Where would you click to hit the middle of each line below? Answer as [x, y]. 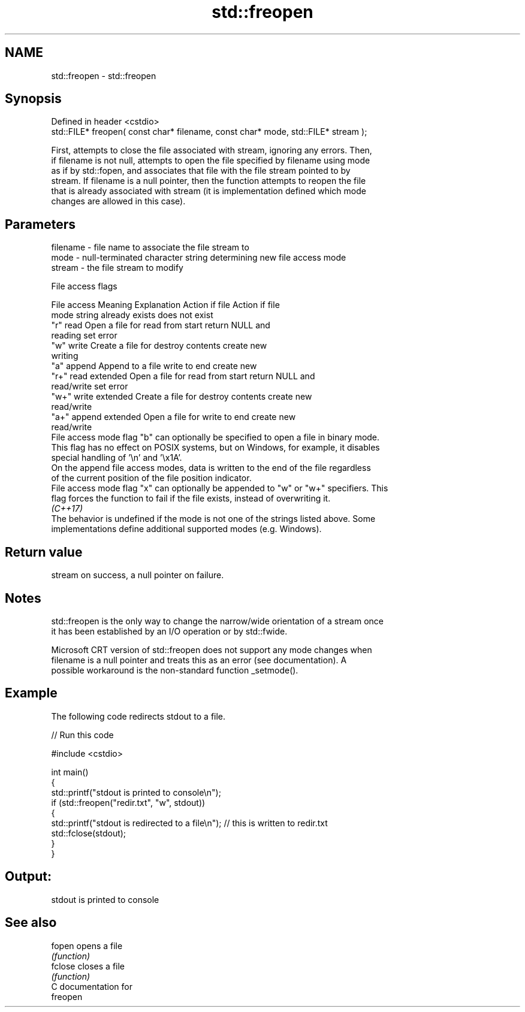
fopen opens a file [87, 945]
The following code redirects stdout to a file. [138, 716]
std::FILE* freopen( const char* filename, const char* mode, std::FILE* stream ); [209, 132]
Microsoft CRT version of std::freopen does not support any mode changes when [212, 650]
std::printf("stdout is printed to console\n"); [136, 792]
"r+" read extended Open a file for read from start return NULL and [183, 376]
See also [31, 923]
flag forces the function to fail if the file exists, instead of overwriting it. [191, 499]
